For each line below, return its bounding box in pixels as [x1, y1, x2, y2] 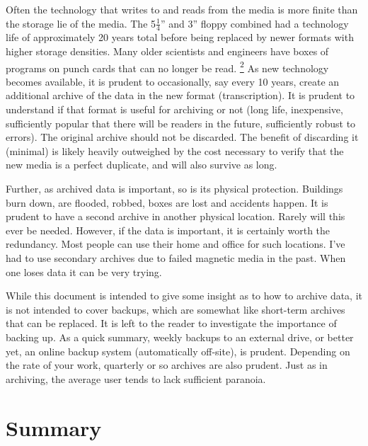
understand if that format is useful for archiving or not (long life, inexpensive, [6, 102, 343, 117]
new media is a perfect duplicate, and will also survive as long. [6, 157, 277, 172]
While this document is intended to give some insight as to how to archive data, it [6, 288, 362, 303]
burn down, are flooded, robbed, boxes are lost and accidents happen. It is [6, 195, 328, 210]
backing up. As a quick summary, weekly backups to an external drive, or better [6, 329, 354, 344]
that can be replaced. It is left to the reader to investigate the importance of [6, 316, 337, 331]
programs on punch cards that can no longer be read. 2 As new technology [6, 58, 329, 75]
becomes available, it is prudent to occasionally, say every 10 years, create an [6, 74, 340, 88]
